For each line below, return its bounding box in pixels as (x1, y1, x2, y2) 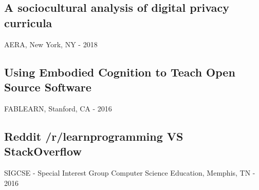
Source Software (4, 79, 91, 94)
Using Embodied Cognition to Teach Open (4, 64, 235, 80)
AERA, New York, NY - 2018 (4, 39, 98, 49)
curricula (4, 14, 52, 30)
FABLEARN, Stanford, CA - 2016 (4, 103, 112, 113)
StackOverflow (4, 143, 82, 159)
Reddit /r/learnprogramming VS (4, 128, 183, 144)
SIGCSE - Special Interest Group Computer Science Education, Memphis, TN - (4, 167, 255, 178)
